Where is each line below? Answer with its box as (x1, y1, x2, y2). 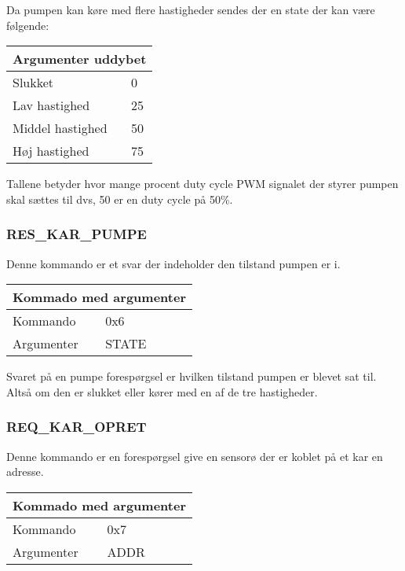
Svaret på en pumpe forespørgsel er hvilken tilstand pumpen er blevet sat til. (6, 368, 377, 385)
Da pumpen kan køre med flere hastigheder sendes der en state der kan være (6, 2, 375, 17)
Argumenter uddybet (13, 50, 147, 68)
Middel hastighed (13, 119, 108, 138)
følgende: (6, 17, 49, 33)
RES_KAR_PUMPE (6, 224, 147, 244)
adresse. (6, 463, 44, 480)
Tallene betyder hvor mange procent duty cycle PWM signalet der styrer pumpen (6, 175, 399, 192)
